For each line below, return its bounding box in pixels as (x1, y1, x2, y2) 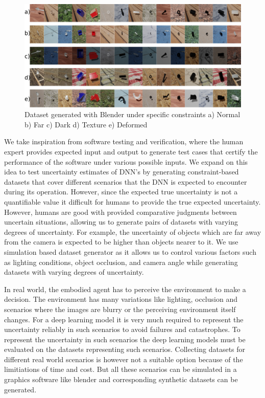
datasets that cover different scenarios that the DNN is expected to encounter (4, 176, 247, 187)
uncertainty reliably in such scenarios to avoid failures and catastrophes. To (4, 324, 240, 335)
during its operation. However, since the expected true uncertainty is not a (4, 186, 238, 197)
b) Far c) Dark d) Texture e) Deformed (25, 119, 148, 129)
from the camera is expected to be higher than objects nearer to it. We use (4, 236, 238, 247)
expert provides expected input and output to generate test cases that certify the (4, 146, 258, 157)
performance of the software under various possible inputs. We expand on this (4, 156, 248, 167)
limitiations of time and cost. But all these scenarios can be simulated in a (4, 364, 237, 374)
